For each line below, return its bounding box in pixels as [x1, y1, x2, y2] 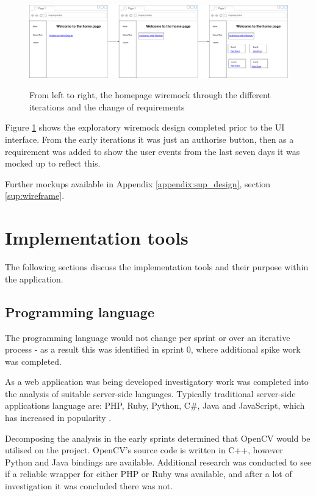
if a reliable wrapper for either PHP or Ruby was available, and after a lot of [5, 467, 292, 480]
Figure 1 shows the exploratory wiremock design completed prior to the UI [5, 121, 285, 134]
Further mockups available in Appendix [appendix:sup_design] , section [5, 177, 271, 190]
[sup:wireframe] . [5, 189, 65, 202]
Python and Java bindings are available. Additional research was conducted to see [5, 455, 312, 468]
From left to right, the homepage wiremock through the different [29, 88, 271, 101]
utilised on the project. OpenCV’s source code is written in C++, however [5, 444, 283, 456]
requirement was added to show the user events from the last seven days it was [5, 145, 300, 157]
